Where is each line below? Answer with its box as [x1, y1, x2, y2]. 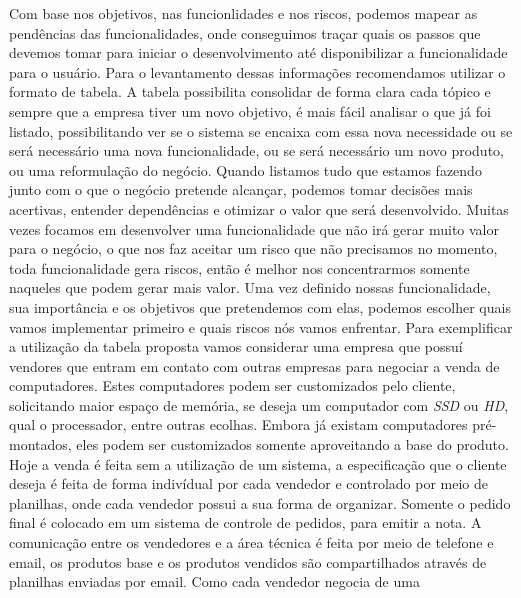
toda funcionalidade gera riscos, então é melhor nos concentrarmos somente [9, 257, 470, 278]
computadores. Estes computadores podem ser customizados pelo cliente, [9, 375, 456, 396]
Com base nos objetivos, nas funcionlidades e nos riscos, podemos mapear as [9, 3, 478, 23]
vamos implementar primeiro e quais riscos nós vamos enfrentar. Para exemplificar [9, 316, 513, 337]
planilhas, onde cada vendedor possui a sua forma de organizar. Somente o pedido [9, 492, 511, 513]
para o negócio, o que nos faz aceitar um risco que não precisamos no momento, [9, 238, 498, 259]
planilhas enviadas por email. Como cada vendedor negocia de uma [9, 571, 420, 592]
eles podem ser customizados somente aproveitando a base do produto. [76, 434, 509, 455]
